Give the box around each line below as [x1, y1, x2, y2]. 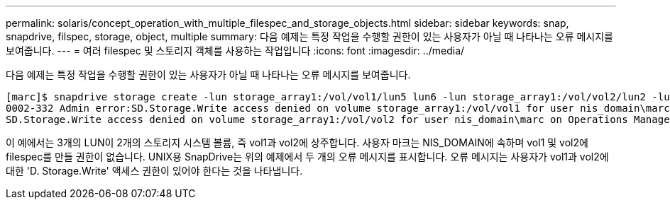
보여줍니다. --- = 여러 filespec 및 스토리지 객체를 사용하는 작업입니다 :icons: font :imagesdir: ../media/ [6, 45, 465, 57]
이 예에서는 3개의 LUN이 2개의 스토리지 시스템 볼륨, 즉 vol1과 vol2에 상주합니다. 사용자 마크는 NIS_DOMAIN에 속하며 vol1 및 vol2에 [6, 136, 588, 148]
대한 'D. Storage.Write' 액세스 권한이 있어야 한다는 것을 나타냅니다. [6, 165, 303, 177]
